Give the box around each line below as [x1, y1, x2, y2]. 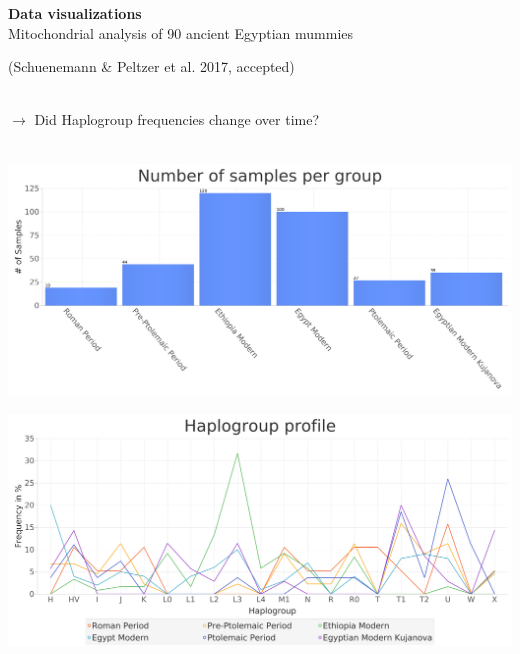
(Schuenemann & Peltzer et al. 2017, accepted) [8, 56, 295, 77]
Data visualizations [8, 3, 142, 23]
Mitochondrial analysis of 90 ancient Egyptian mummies [8, 22, 354, 43]
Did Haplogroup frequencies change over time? [34, 109, 320, 130]
